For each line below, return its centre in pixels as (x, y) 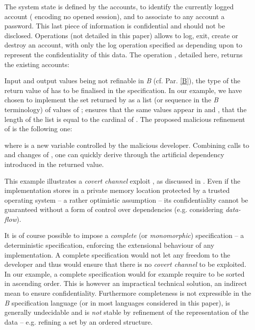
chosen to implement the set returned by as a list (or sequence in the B (112, 100)
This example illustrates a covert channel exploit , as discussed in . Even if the (123, 180)
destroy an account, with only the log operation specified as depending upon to (123, 45)
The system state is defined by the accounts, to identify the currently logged (119, 6)
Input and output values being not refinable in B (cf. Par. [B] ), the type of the (123, 81)
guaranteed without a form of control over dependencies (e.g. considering (114, 209)
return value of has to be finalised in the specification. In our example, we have (123, 90)
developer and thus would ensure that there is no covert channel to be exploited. (126, 264)
